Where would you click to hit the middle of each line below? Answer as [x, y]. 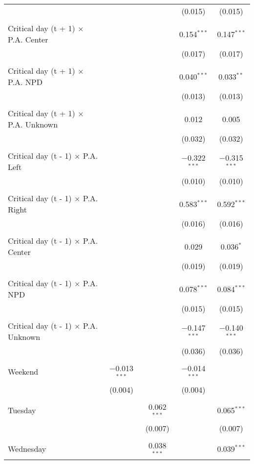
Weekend [23, 372]
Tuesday [22, 410]
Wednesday [27, 448]
